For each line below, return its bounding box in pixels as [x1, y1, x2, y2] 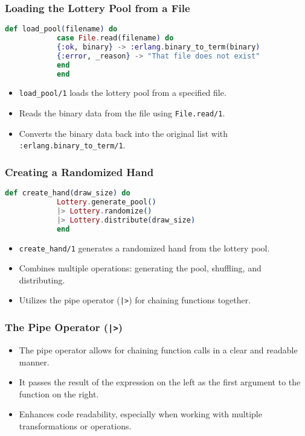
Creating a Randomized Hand [5, 164, 154, 179]
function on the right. [19, 387, 99, 400]
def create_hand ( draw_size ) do [5, 189, 130, 198]
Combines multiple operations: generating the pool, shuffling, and [19, 262, 262, 274]
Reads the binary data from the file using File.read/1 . [19, 107, 225, 119]
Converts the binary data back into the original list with [19, 127, 228, 139]
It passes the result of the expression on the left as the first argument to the [19, 376, 301, 388]
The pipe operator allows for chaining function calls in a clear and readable [19, 343, 298, 356]
